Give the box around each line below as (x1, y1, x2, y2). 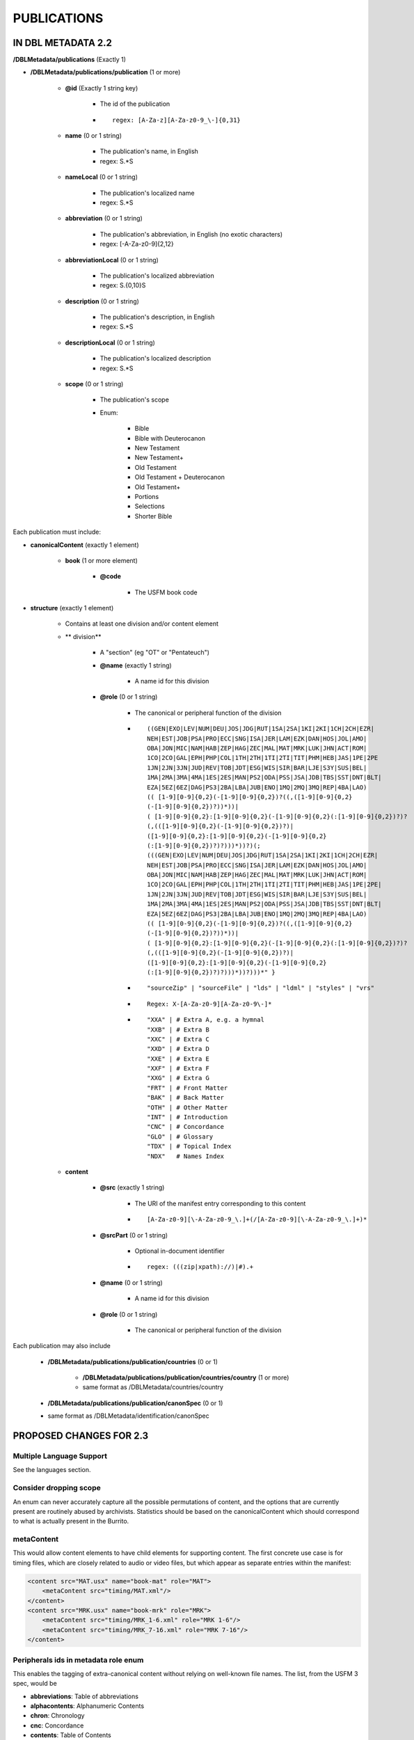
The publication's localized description (99, 354, 212, 363)
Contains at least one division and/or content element (65, 619, 219, 628)
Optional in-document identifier (134, 1247, 225, 1255)
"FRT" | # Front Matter (147, 1084, 228, 1092)
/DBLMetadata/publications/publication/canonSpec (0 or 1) (47, 1399, 223, 1407)
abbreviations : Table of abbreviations (30, 1692, 139, 1700)
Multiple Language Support (13, 1451, 108, 1461)
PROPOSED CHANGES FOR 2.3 (13, 1430, 149, 1442)
